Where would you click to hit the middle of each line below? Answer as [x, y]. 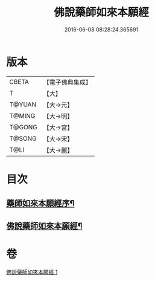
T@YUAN [23, 105]
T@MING [22, 115]
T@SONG [23, 138]
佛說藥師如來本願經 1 [32, 272]
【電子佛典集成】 [67, 82]
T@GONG [23, 127]
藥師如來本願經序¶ [40, 203]
